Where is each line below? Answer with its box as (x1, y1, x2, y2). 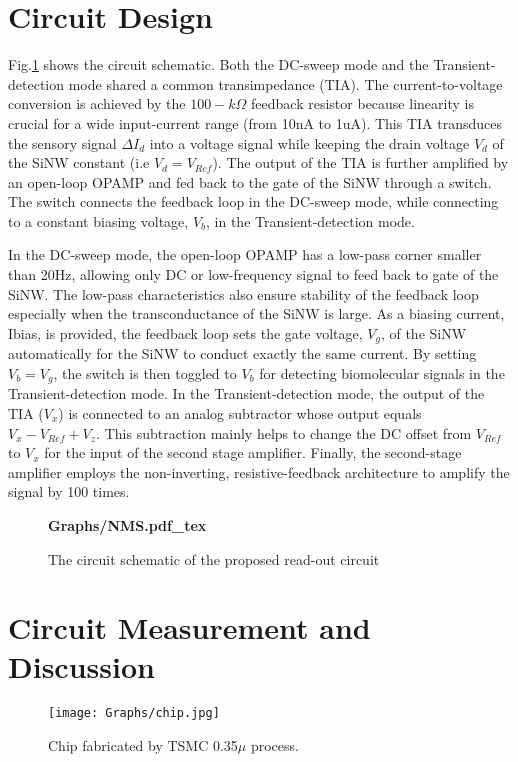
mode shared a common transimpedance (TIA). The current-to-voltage (68, 73, 503, 94)
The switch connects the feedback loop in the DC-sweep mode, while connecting (8, 191, 499, 212)
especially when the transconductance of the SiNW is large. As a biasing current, (8, 303, 505, 324)
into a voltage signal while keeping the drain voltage (149, 132, 470, 153)
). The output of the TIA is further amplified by (212, 152, 509, 173)
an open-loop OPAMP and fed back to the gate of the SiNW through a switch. (8, 171, 492, 192)
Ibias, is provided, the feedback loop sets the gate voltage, (8, 322, 363, 343)
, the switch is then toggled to (53, 362, 237, 383)
